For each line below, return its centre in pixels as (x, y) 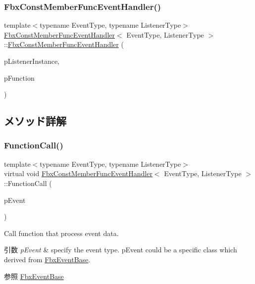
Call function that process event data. (61, 233)
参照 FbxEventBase (34, 276)
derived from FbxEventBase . (47, 259)
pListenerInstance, (32, 61)
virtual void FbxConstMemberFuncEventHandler (78, 173)
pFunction (19, 77)
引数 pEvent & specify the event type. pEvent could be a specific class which (121, 250)
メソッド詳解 (35, 121)
